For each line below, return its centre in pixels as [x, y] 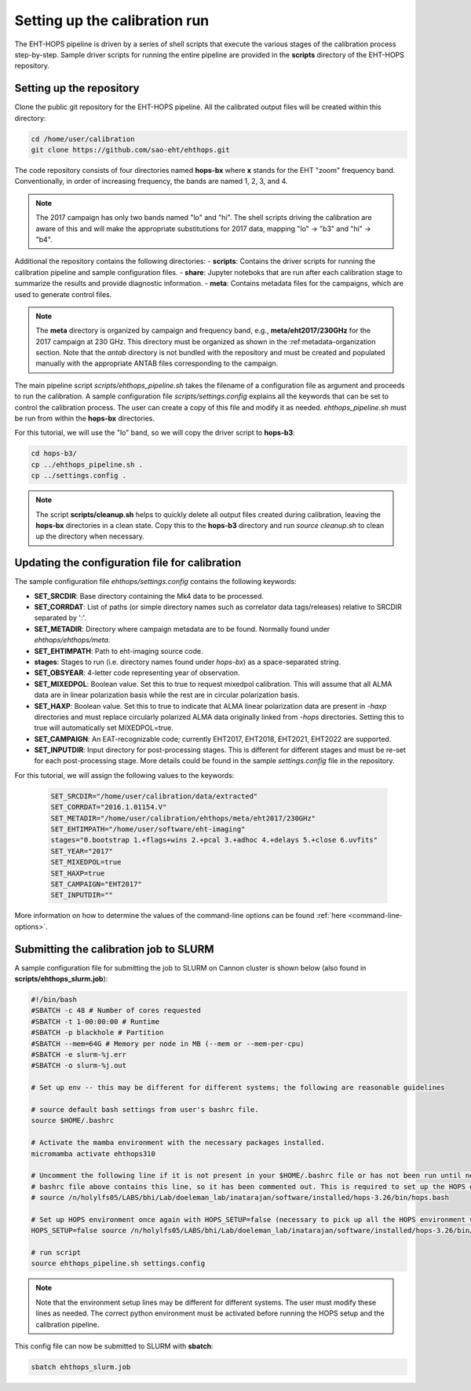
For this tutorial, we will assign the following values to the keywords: [124, 775]
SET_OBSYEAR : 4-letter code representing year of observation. [137, 673]
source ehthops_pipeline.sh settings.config [118, 1264]
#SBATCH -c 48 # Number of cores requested [116, 1011]
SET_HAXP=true [78, 873]
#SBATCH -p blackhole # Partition [97, 1033]
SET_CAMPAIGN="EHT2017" [97, 884]
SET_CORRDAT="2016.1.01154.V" [109, 807]
